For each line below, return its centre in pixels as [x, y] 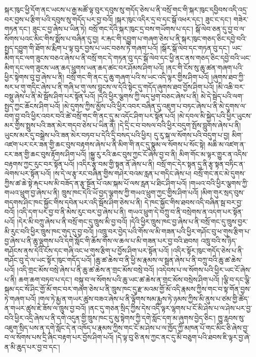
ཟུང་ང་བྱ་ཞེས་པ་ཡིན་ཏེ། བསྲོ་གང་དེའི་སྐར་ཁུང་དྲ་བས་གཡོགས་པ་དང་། [113, 29]
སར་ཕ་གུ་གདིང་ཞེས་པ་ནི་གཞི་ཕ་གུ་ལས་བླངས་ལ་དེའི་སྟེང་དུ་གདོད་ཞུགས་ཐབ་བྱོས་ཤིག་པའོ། [109, 86]
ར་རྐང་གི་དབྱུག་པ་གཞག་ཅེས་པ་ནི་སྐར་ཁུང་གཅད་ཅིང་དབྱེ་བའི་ [174, 38]
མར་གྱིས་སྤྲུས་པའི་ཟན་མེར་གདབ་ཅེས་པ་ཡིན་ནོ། [60, 125]
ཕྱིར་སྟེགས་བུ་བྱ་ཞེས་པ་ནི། [34, 77]
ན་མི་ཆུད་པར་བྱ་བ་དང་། [32, 346]
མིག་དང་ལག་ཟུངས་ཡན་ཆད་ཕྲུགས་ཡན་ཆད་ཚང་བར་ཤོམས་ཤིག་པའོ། [84, 67]
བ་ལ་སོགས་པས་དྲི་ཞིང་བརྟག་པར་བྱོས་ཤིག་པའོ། [59, 337]
